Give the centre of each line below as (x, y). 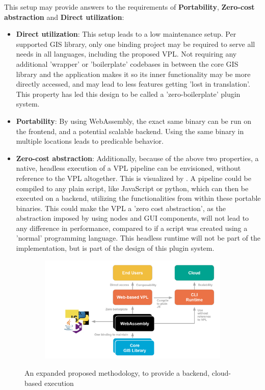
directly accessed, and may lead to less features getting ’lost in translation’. (133, 84)
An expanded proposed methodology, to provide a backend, (117, 373)
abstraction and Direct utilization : (64, 17)
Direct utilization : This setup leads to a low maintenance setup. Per (126, 34)
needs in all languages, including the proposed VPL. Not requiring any (126, 54)
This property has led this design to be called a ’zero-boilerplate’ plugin (128, 94)
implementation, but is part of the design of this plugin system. (115, 248)
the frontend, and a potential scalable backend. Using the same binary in (130, 131)
